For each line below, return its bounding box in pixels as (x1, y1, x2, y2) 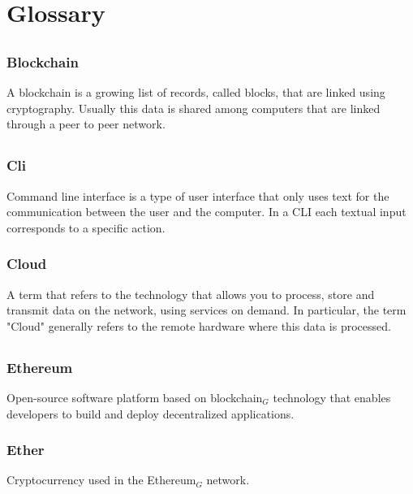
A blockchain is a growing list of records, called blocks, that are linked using (6, 84, 385, 101)
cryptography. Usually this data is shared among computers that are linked (6, 99, 381, 116)
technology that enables (273, 389, 391, 405)
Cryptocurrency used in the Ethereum (6, 471, 196, 488)
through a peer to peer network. (6, 115, 166, 132)
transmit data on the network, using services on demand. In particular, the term (6, 301, 407, 318)
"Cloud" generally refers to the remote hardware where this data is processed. (6, 317, 391, 334)
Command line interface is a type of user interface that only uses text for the (6, 187, 389, 204)
